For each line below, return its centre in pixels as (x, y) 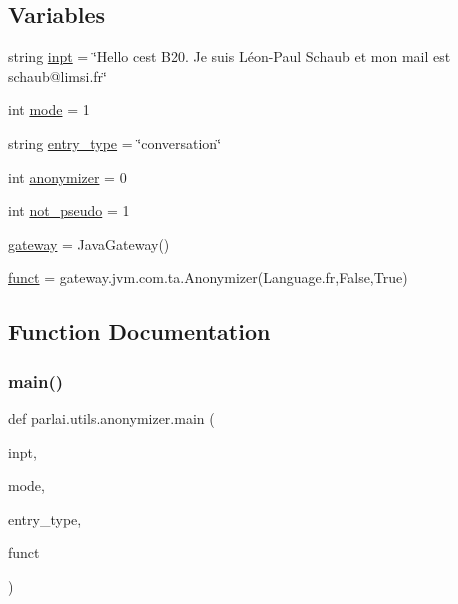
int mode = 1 (49, 109)
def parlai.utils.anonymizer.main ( (111, 417)
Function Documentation (139, 331)
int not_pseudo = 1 (69, 210)
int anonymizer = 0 (67, 176)
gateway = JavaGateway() (89, 243)
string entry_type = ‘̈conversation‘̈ (115, 142)
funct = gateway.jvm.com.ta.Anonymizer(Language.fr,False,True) (208, 277)
